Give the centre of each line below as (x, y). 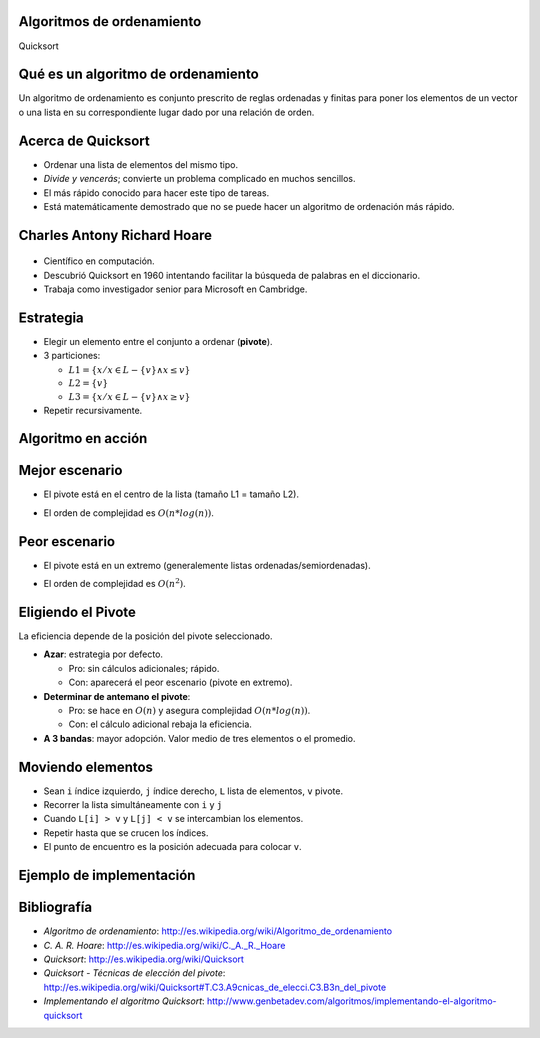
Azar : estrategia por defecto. (103, 654)
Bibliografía (55, 907)
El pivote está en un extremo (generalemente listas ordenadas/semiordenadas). (207, 565)
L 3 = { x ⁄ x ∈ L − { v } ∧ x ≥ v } (129, 396)
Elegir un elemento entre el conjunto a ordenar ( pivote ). (158, 341)
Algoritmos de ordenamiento (110, 21)
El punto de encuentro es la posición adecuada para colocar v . (172, 847)
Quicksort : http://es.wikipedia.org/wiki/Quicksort (144, 959)
